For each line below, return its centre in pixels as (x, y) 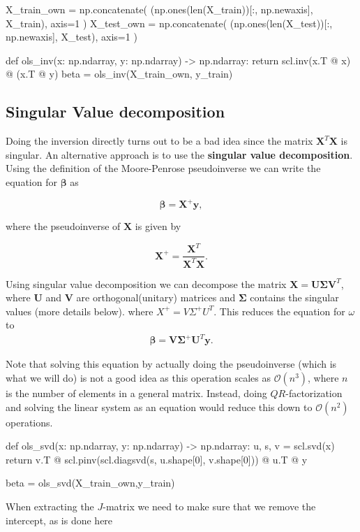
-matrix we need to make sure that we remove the (209, 506)
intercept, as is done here (59, 520)
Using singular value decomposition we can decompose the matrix (146, 283)
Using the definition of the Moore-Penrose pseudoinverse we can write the (163, 168)
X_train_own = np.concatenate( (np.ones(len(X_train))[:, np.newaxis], (159, 9)
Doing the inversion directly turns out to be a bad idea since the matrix (159, 141)
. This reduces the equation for (279, 311)
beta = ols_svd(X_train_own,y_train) (90, 483)
